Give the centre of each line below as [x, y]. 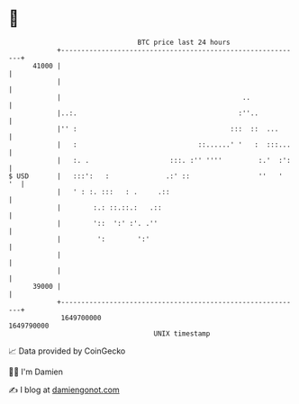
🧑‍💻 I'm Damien [36, 372]
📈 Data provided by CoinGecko [67, 351]
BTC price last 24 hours [184, 42]
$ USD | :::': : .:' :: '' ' [145, 176]
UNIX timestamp [182, 333]
